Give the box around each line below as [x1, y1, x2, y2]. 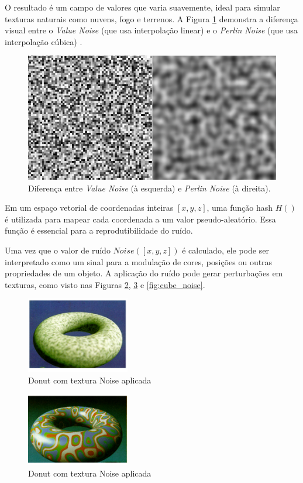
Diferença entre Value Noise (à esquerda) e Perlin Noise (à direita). [28, 181, 271, 194]
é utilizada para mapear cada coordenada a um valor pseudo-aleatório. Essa [5, 213, 276, 225]
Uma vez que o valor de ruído [5, 244, 111, 256]
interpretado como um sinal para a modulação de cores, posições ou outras [5, 255, 273, 268]
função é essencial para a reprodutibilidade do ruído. [5, 224, 193, 237]
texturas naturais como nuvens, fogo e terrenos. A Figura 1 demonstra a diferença [5, 12, 298, 25]
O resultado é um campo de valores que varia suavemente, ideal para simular [5, 1, 280, 13]
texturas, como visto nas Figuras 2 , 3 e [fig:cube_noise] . [5, 278, 205, 290]
